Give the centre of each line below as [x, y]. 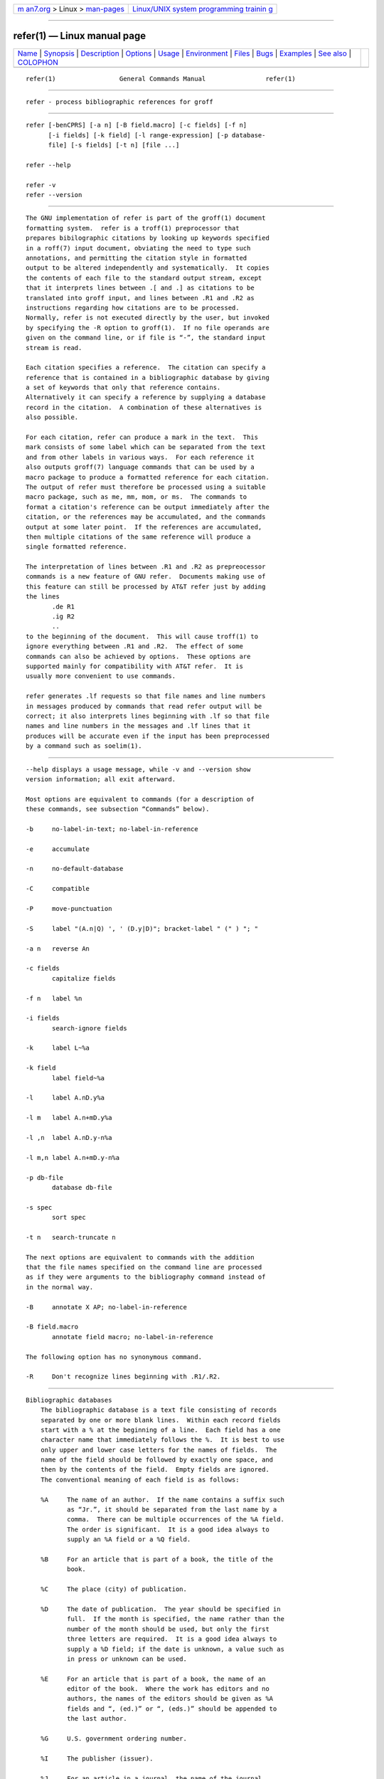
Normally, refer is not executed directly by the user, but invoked [148, 318]
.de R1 [63, 606]
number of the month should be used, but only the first [168, 1629]
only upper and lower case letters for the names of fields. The [159, 1450]
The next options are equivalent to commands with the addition [140, 1257]
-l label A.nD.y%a [65, 1098]
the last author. [97, 1719]
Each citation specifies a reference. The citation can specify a [146, 368]
